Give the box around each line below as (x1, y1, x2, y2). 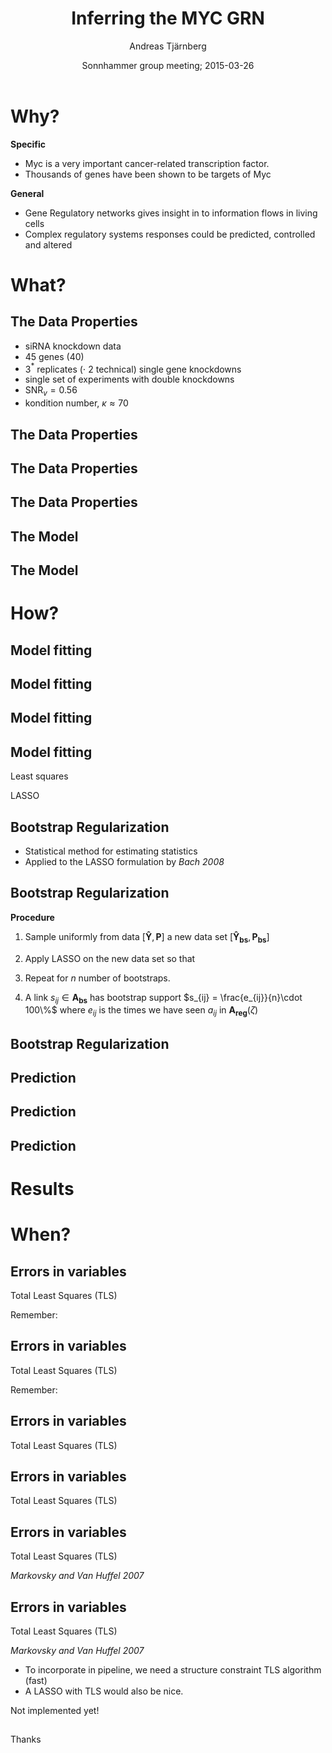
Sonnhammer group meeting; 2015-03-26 (81, 59, 255, 71)
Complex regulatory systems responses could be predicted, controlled (24, 228, 316, 240)
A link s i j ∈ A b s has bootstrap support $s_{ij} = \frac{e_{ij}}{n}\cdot (24, 991, 303, 1006)
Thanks (10, 1733, 42, 1746)
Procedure (10, 911, 55, 923)
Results (10, 1178, 75, 1201)
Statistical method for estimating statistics (24, 845, 198, 857)
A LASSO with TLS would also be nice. (24, 1685, 184, 1697)
